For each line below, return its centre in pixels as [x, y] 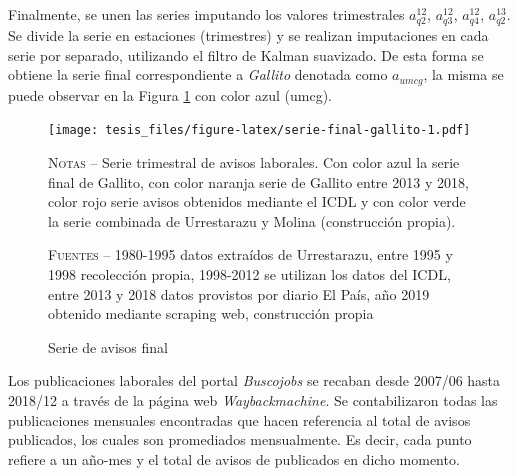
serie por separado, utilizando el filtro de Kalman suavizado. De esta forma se [246, 54]
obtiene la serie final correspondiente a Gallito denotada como [198, 74]
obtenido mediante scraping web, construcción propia [211, 313]
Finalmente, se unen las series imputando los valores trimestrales [206, 14]
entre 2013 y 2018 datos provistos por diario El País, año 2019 [239, 293]
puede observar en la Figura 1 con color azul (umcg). [170, 94]
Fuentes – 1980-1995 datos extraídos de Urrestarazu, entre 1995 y [250, 254]
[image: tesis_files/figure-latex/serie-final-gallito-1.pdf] [259, 130]
